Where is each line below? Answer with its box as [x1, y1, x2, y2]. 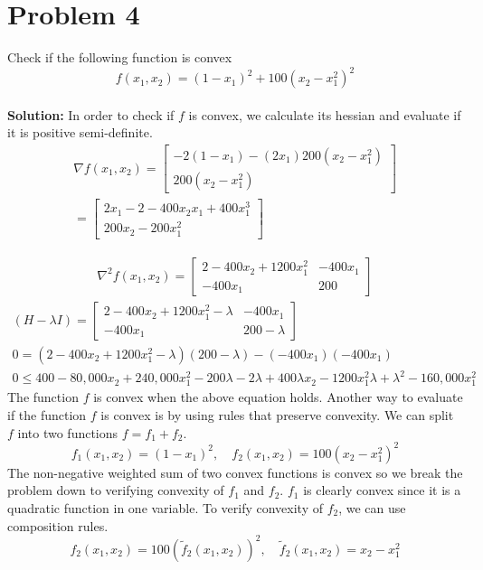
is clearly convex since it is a [303, 481, 461, 500]
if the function [7, 406, 87, 425]
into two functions [17, 423, 118, 442]
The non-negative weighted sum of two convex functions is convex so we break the [7, 463, 463, 481]
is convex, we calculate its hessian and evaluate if [188, 105, 461, 124]
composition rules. [7, 516, 109, 535]
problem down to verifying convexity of [7, 481, 224, 500]
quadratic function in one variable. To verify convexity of [7, 498, 323, 517]
